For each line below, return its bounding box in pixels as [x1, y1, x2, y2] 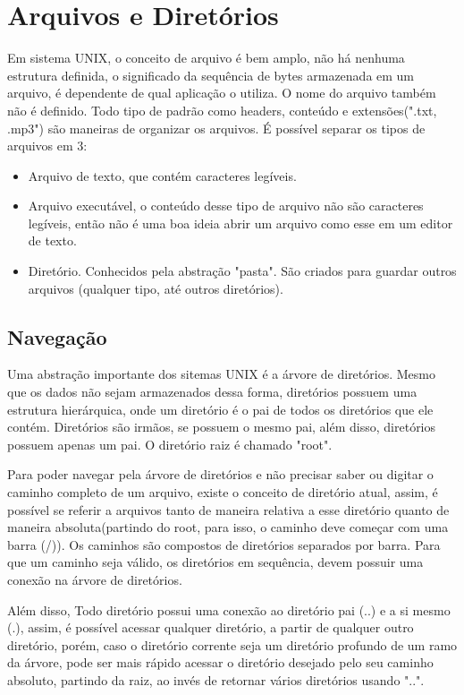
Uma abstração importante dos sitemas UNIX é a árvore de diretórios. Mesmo [7, 365, 435, 383]
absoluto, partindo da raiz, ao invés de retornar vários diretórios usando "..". [7, 670, 425, 689]
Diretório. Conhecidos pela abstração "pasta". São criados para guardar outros [28, 262, 457, 280]
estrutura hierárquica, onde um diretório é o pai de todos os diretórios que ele [7, 399, 434, 418]
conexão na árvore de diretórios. [7, 570, 182, 588]
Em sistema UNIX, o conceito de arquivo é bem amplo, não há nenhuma [7, 48, 405, 67]
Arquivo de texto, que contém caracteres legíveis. [28, 166, 297, 184]
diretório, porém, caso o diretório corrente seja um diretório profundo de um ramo [7, 635, 458, 654]
